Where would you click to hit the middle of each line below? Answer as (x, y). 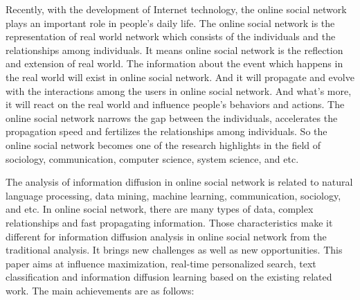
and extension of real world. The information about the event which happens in (174, 63)
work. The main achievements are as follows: (100, 290)
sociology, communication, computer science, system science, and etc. (152, 158)
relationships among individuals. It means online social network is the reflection (174, 50)
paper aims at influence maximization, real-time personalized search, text (161, 263)
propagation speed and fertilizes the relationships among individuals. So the (166, 131)
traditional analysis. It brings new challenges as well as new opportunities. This (174, 250)
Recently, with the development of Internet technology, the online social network (176, 9)
